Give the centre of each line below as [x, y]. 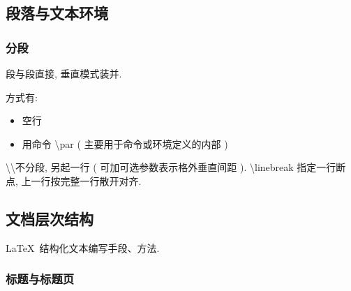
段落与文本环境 [57, 13]
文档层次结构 [50, 218]
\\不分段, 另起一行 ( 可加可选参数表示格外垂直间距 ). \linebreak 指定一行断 [176, 167]
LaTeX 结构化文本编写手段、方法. [83, 247]
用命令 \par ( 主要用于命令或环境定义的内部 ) [125, 143]
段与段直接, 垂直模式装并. [64, 73]
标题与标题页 [40, 279]
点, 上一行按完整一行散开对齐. [74, 180]
